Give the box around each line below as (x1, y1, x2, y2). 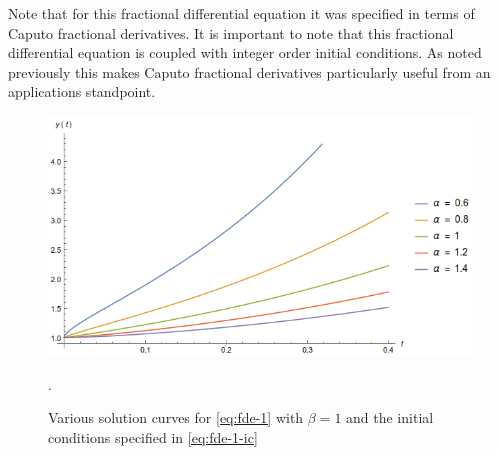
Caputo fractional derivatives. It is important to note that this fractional (8, 22, 454, 43)
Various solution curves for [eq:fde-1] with (48, 407, 304, 428)
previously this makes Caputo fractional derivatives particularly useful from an (8, 61, 491, 82)
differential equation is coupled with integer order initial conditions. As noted (8, 42, 482, 63)
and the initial (346, 407, 434, 428)
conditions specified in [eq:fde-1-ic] (48, 426, 258, 447)
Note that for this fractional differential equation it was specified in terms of (8, 3, 475, 23)
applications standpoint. (8, 81, 156, 102)
